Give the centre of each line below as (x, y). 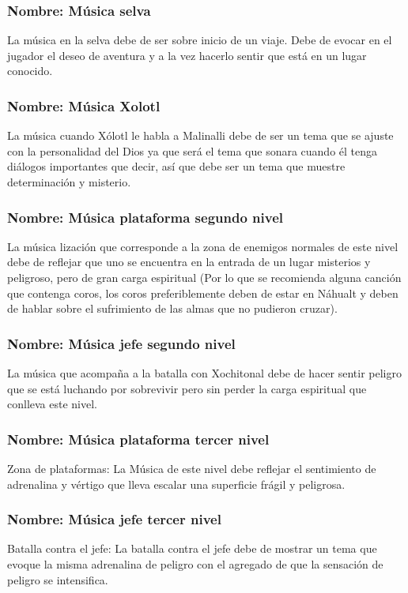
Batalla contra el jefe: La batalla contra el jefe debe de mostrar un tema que (192, 548)
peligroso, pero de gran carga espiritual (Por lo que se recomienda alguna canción (204, 277)
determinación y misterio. (69, 182)
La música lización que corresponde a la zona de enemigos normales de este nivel (203, 246)
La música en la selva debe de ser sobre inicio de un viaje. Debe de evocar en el (200, 40)
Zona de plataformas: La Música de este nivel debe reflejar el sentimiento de (192, 468)
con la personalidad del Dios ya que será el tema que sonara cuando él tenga (193, 150)
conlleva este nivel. (53, 404)
